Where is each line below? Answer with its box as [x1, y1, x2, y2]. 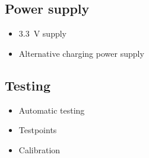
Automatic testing [18, 104, 85, 116]
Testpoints [18, 124, 57, 136]
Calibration [18, 143, 61, 156]
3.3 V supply [18, 27, 67, 40]
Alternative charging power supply [18, 47, 144, 59]
